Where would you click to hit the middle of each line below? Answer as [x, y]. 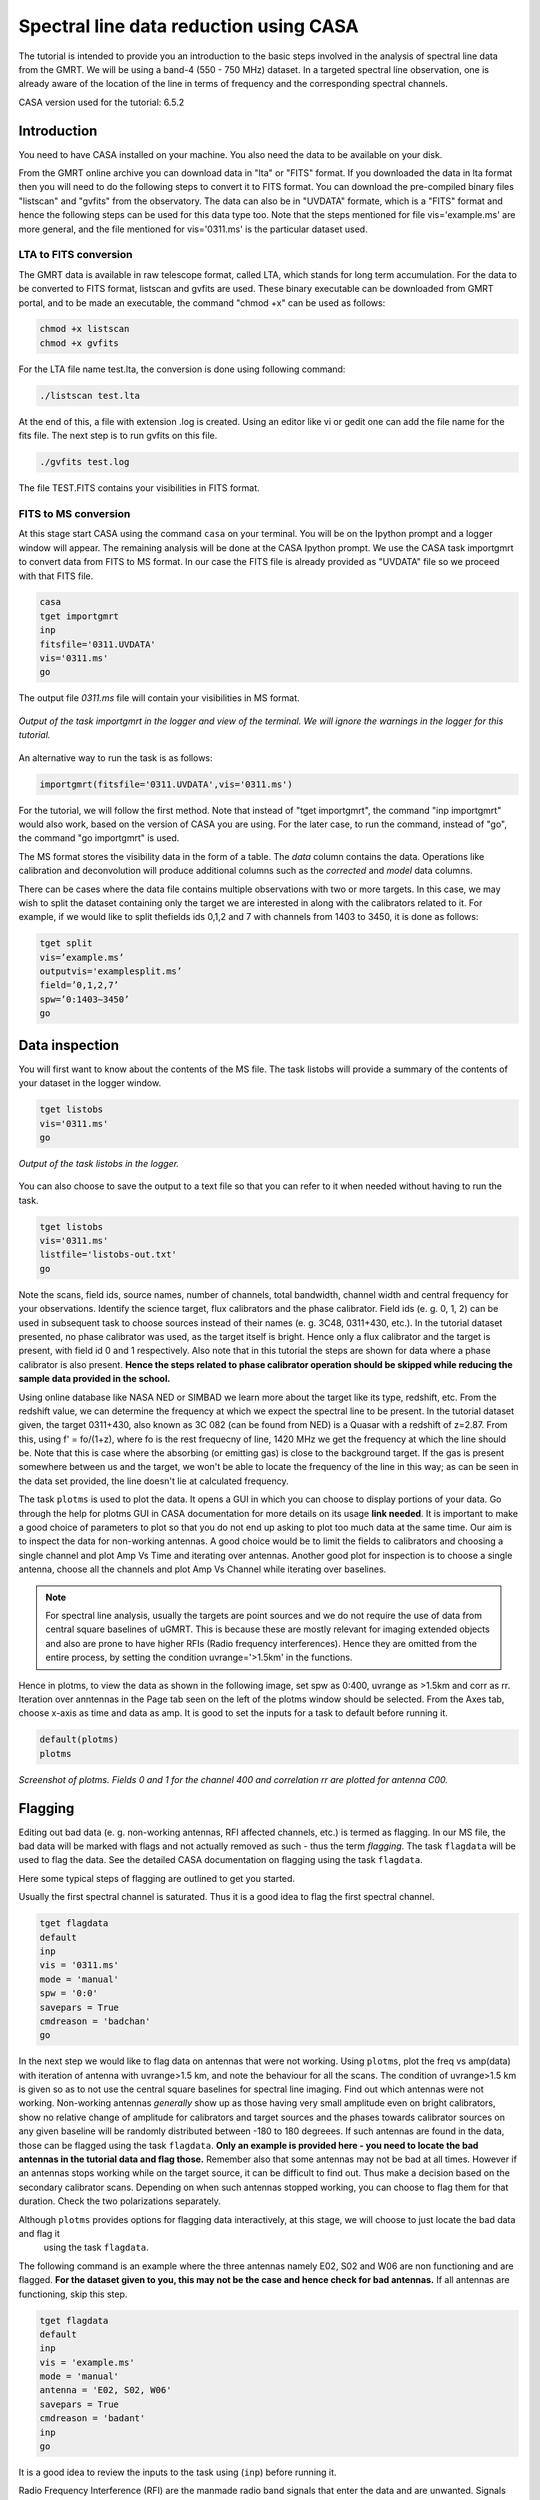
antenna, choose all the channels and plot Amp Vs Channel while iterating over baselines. [202, 1569]
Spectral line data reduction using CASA [188, 26]
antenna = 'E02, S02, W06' [105, 2390]
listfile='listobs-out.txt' [108, 1254]
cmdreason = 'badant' [92, 2418]
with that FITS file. [56, 576]
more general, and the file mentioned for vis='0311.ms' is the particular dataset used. [193, 229]
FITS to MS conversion [74, 513]
